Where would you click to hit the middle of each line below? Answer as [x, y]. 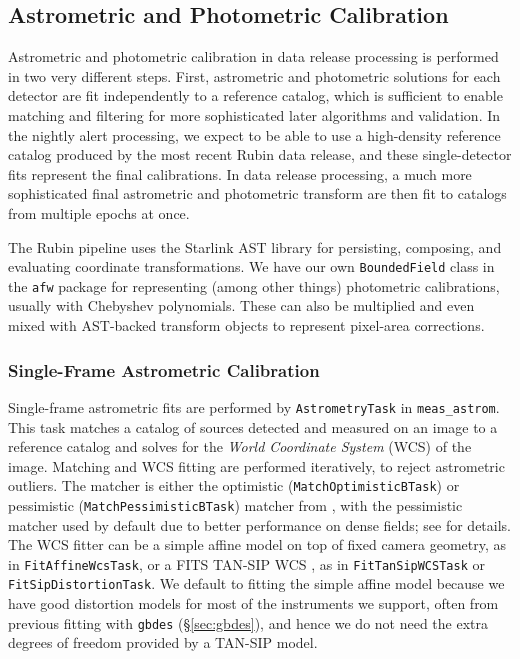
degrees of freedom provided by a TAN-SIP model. [163, 642]
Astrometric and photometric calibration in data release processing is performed [253, 56]
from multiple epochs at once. [99, 212]
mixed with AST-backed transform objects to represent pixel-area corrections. [246, 325]
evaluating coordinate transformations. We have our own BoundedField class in [251, 266]
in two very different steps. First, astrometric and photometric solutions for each [254, 75]
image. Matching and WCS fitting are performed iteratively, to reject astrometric [256, 465]
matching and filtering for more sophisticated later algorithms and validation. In [254, 114]
